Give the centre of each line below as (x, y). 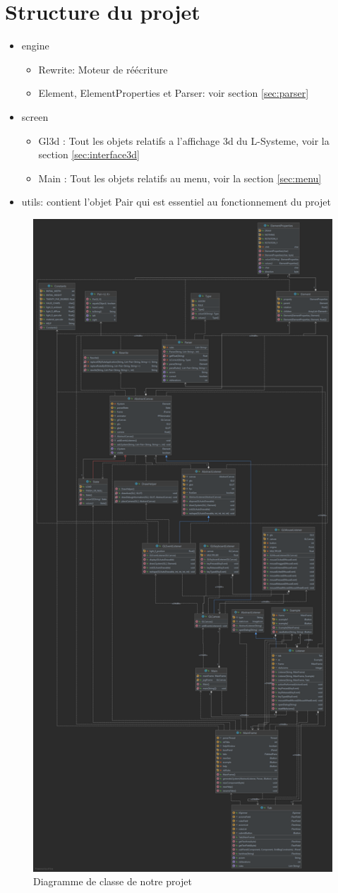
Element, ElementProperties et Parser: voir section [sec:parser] (174, 93)
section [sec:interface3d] (89, 154)
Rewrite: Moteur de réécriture (103, 69)
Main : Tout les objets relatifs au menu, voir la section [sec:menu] (180, 178)
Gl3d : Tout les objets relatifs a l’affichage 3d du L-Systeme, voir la (184, 140)
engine (35, 46)
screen (35, 116)
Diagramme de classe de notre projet (113, 881)
